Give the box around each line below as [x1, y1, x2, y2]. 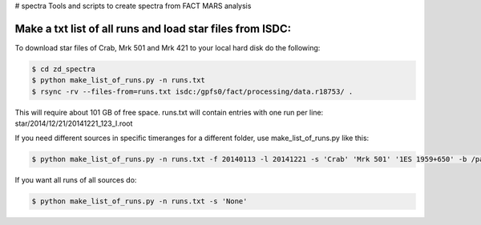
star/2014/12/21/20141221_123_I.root [14, 119, 133, 128]
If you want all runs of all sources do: [14, 175, 137, 185]
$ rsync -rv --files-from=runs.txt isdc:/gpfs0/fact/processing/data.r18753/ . [31, 86, 354, 96]
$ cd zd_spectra [31, 64, 96, 74]
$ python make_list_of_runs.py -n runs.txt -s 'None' [31, 197, 248, 206]
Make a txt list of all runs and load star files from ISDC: [14, 22, 292, 35]
